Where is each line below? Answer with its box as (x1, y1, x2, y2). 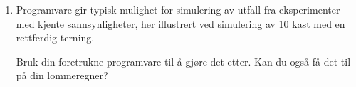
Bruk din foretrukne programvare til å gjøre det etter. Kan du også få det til (16, 53, 351, 68)
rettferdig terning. (16, 30, 95, 45)
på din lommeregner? (16, 68, 108, 83)
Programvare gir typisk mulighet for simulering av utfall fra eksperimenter (16, 2, 340, 16)
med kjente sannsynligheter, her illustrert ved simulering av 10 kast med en (16, 16, 345, 31)
